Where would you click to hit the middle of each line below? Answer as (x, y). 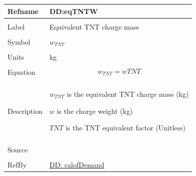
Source (18, 150)
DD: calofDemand (77, 165)
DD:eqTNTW (73, 11)
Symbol (19, 41)
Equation (21, 71)
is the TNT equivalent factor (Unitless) (126, 128)
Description (25, 111)
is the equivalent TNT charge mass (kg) (128, 94)
